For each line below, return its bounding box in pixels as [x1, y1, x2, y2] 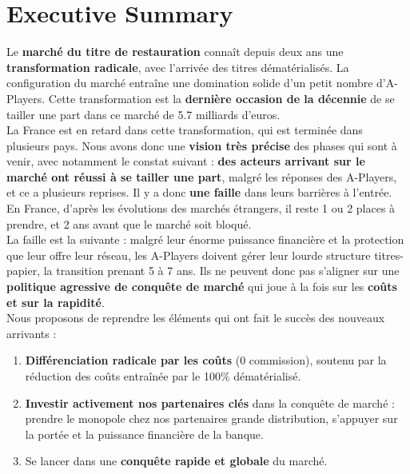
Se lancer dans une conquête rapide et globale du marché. [25, 452, 328, 469]
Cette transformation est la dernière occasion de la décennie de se [48, 90, 395, 106]
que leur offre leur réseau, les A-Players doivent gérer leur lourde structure [6, 246, 371, 263]
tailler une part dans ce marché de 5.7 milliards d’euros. [6, 106, 281, 122]
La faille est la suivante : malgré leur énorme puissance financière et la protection [6, 231, 404, 248]
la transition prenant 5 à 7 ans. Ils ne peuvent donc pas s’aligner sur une [43, 262, 400, 279]
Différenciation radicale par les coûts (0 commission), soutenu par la [25, 352, 387, 368]
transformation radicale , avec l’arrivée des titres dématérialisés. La [6, 58, 349, 75]
